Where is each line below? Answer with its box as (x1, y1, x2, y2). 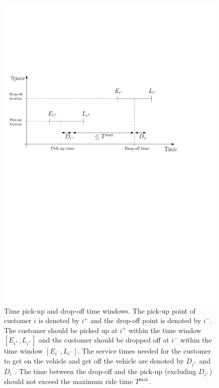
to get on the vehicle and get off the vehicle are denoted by (4, 355, 184, 366)
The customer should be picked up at (4, 325, 118, 335)
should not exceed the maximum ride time (4, 376, 133, 387)
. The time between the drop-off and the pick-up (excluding (14, 366, 197, 376)
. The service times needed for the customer (77, 346, 211, 356)
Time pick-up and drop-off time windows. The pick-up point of (4, 305, 196, 316)
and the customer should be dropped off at (38, 335, 169, 345)
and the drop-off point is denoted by (90, 315, 202, 326)
